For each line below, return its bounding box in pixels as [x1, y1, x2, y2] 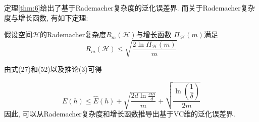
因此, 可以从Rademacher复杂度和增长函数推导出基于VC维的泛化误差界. [4, 108, 235, 119]
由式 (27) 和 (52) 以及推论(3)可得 [4, 64, 102, 74]
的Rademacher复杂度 [39, 29, 107, 40]
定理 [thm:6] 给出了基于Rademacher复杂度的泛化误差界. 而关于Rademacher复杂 [4, 3, 255, 13]
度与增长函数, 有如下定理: [4, 12, 88, 23]
